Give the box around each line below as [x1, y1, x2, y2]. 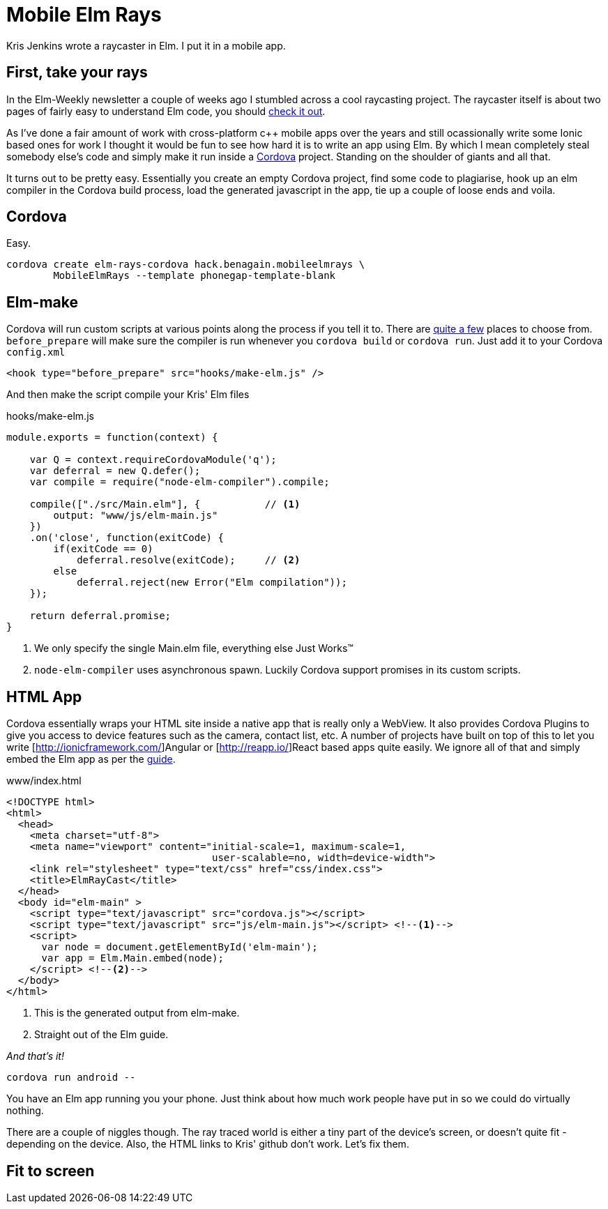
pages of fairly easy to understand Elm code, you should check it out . [6, 105, 326, 117]
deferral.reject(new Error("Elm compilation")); [77, 577, 347, 588]
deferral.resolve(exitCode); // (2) [77, 554, 301, 566]
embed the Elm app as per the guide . [6, 753, 176, 766]
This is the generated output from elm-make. [34, 1007, 240, 1019]
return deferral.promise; [29, 610, 172, 622]
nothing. [6, 1104, 44, 1117]
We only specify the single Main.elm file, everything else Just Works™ [34, 642, 354, 655]
